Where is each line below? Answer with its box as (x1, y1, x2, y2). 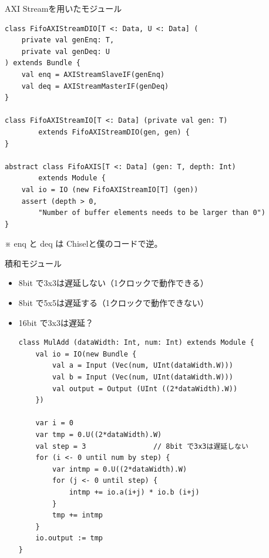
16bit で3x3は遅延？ (18, 316, 93, 328)
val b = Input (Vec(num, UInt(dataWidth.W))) (52, 373, 233, 382)
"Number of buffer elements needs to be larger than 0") (38, 209, 265, 217)
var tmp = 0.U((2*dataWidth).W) (35, 431, 162, 439)
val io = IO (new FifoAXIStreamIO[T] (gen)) (21, 185, 199, 194)
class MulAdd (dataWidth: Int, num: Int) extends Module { (18, 338, 254, 347)
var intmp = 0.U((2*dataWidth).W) (52, 465, 187, 473)
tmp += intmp (52, 511, 103, 520)
